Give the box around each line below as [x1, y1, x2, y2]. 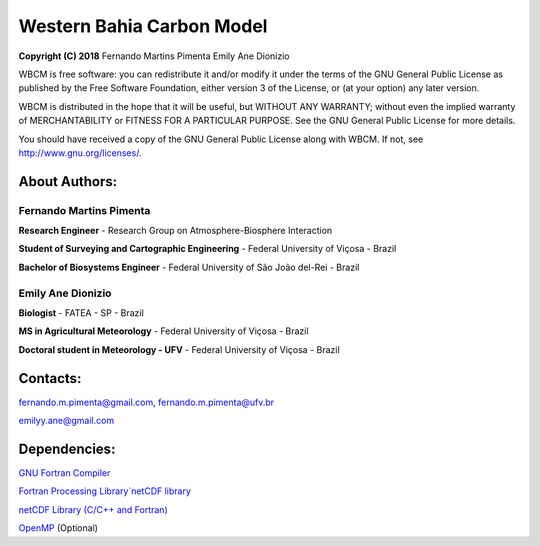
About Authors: [18, 173, 118, 190]
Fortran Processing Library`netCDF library [18, 485, 192, 497]
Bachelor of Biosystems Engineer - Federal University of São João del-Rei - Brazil [18, 261, 360, 273]
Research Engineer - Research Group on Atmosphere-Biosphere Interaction [18, 225, 333, 237]
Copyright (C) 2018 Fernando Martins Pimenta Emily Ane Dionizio [18, 50, 290, 62]
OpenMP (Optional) [18, 522, 99, 534]
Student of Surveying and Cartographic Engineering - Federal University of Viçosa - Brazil [18, 243, 397, 255]
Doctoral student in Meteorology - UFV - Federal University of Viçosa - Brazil [18, 343, 340, 355]
